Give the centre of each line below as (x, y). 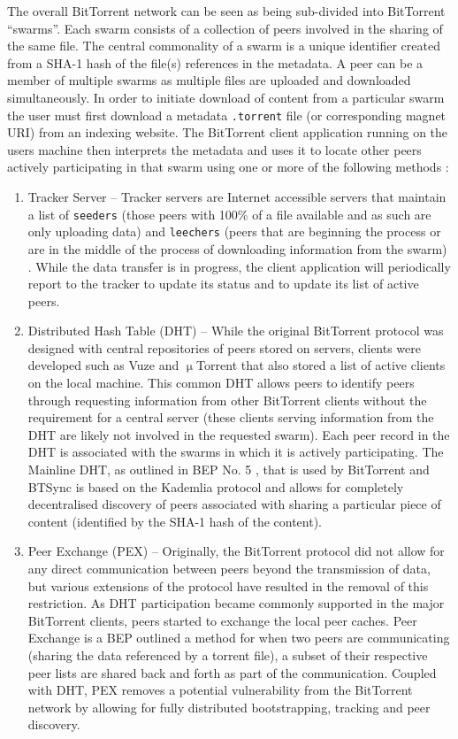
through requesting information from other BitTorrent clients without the (227, 400)
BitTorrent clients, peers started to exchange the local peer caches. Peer (222, 620)
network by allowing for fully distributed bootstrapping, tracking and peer (229, 707)
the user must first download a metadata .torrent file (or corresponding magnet (227, 115)
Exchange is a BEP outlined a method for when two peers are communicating (239, 638)
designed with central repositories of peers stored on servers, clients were (225, 347)
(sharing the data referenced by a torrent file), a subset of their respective (228, 654)
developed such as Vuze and (103, 365)
